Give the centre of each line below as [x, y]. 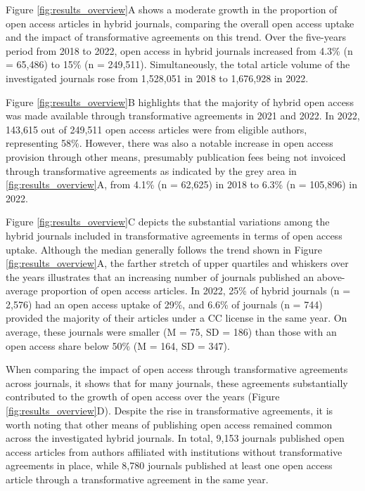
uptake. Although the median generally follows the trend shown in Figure [164, 249]
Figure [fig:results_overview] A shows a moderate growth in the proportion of [172, 9]
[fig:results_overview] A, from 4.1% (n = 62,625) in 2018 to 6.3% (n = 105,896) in [182, 184]
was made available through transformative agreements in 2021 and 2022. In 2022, [183, 116]
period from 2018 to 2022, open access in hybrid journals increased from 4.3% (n [179, 50]
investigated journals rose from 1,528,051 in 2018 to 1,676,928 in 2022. [157, 78]
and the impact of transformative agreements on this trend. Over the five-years [176, 37]
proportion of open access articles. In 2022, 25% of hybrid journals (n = [196, 290]
